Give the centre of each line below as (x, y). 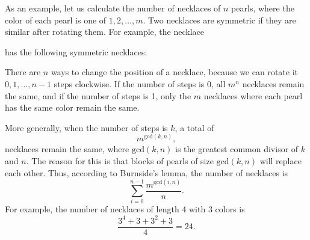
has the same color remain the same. (72, 107)
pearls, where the (263, 8)
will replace (281, 160)
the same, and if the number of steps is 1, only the (98, 95)
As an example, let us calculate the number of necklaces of (113, 8)
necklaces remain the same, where (67, 149)
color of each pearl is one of (56, 20)
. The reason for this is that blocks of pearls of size (120, 160)
